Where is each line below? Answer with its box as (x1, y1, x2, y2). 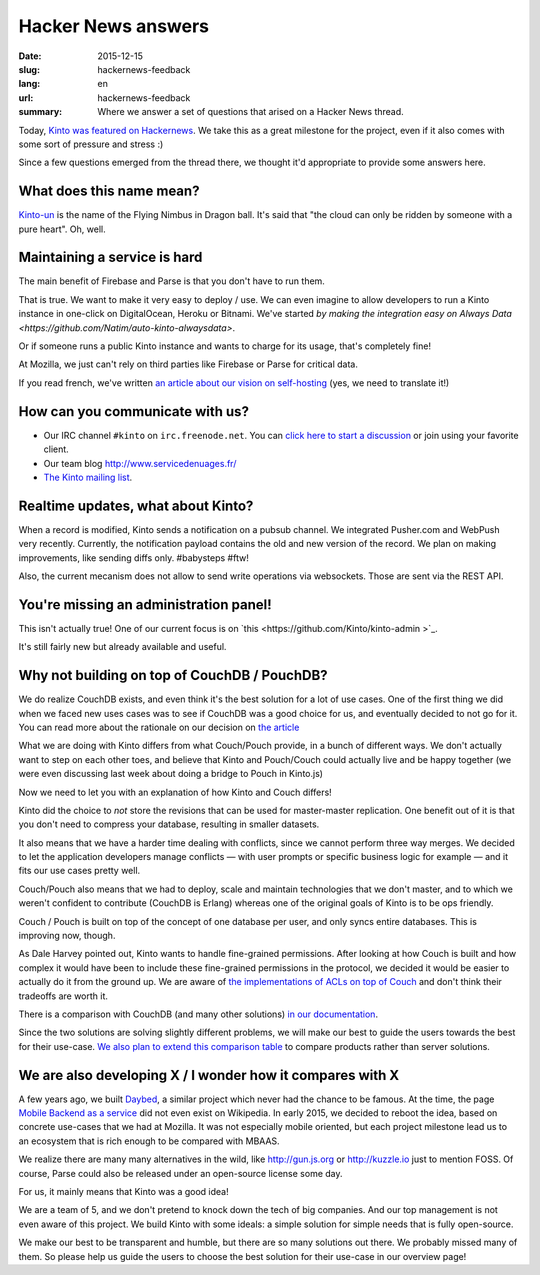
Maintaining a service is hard (18, 249, 203, 266)
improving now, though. (18, 930, 116, 942)
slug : (18, 63, 40, 75)
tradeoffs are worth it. (18, 990, 109, 1002)
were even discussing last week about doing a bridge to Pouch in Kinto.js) (18, 768, 324, 780)
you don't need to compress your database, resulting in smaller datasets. (18, 818, 320, 830)
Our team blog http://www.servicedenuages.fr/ (43, 457, 237, 469)
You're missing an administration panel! (18, 596, 272, 613)
